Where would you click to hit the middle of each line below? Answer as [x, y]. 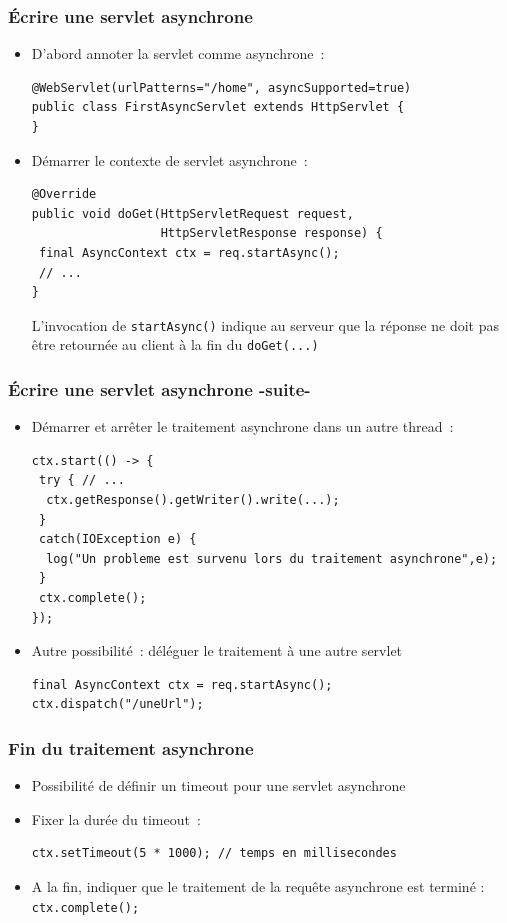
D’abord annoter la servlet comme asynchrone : [178, 53]
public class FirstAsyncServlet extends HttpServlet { [218, 107]
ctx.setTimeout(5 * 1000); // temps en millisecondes [214, 853]
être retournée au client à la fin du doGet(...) [175, 344]
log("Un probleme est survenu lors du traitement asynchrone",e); [272, 558]
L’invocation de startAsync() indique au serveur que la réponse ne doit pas [265, 324]
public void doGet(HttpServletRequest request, [192, 213]
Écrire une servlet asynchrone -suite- [159, 388]
